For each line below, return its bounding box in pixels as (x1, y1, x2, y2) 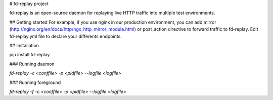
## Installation (9, 42, 39, 48)
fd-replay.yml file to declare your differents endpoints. (9, 33, 122, 39)
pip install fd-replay (9, 52, 50, 58)
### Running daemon (9, 61, 55, 67)
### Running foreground (9, 79, 61, 85)
